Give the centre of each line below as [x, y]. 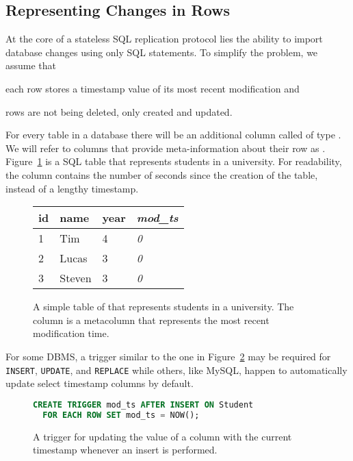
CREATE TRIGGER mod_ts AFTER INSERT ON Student [143, 404]
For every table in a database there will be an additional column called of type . [173, 135]
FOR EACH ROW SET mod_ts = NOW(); [121, 415]
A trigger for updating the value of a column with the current [162, 436]
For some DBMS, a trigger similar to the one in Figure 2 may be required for [168, 356]
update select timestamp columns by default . [100, 383]
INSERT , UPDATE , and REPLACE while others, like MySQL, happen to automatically [176, 370]
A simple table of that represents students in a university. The [164, 307]
